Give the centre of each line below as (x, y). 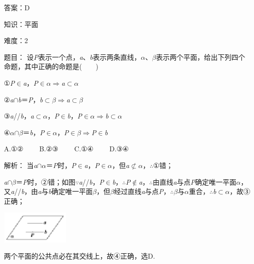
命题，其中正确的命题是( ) (51, 66)
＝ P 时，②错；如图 (46, 181)
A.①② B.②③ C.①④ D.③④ (67, 149)
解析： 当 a (21, 165)
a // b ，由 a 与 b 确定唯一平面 (52, 191)
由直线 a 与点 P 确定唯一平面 (195, 181)
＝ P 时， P (61, 165)
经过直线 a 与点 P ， (142, 191)
